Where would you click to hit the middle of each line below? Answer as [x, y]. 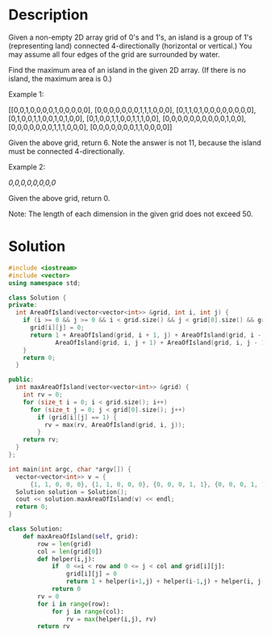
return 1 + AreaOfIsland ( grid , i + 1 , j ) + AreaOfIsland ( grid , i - [146, 335]
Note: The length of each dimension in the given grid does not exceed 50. [131, 214]
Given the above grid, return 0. [59, 198]
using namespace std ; [45, 283]
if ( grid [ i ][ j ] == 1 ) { [77, 417]
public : [21, 380]
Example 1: [26, 94]
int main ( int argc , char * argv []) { [70, 469]
